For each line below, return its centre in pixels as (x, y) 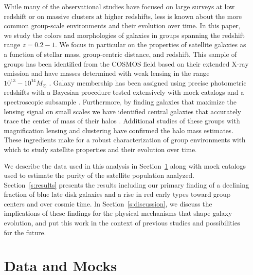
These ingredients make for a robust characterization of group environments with (125, 140)
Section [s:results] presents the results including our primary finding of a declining (126, 184)
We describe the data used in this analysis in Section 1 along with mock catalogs (125, 165)
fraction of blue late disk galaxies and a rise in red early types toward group (117, 194)
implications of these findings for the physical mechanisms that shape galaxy (118, 213)
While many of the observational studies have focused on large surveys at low (119, 6)
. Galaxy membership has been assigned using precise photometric (148, 82)
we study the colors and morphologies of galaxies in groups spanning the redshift (124, 35)
